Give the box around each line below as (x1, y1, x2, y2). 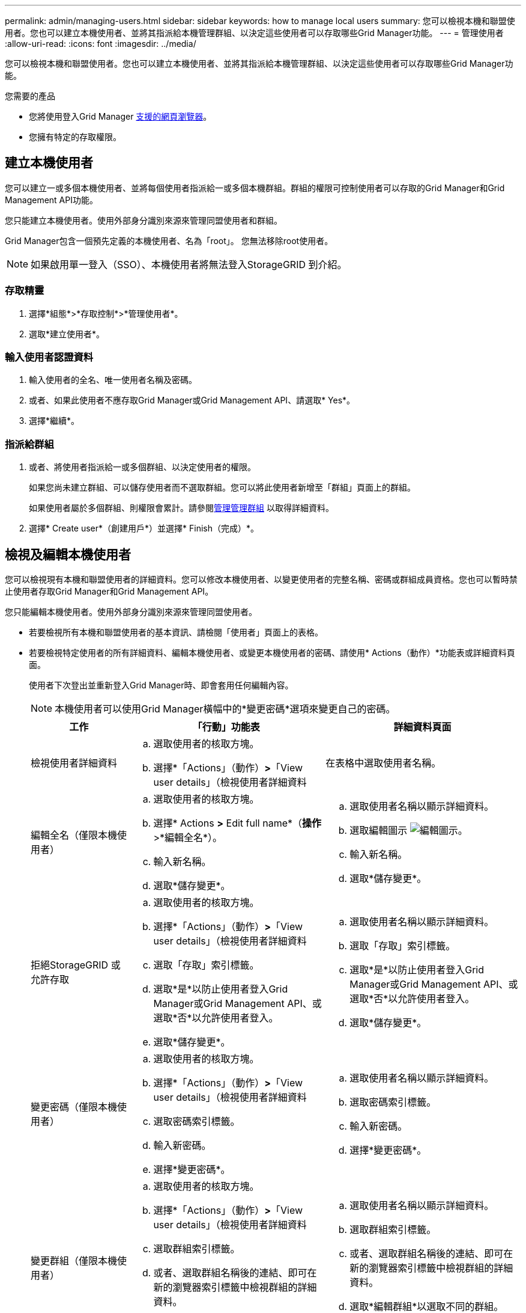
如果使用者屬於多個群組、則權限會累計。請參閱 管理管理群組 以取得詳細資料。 (29, 503, 334, 513)
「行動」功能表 (192, 720, 260, 733)
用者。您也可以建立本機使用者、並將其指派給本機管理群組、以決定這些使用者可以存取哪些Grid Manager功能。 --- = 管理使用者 (5, 28, 504, 38)
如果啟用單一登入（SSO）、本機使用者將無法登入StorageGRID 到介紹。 (31, 258, 347, 271)
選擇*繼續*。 (29, 415, 80, 426)
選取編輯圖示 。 (349, 824, 468, 836)
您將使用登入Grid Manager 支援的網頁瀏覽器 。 (29, 111, 212, 121)
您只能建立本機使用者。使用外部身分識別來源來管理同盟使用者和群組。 (5, 215, 282, 225)
